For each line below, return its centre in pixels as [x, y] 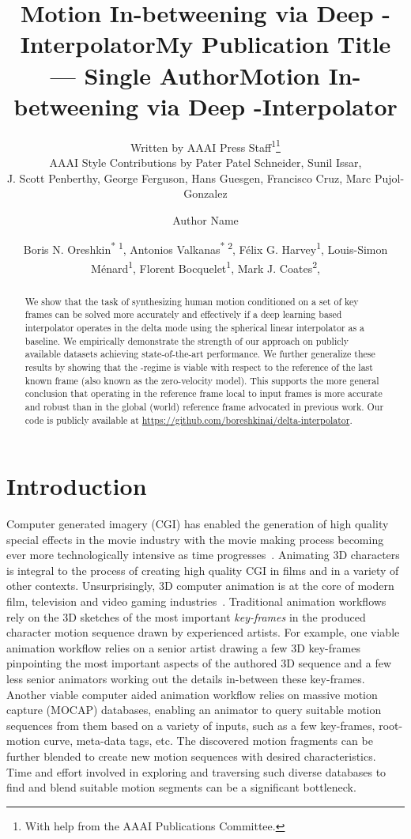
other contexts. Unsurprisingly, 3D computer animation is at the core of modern [200, 586]
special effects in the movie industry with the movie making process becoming [195, 539]
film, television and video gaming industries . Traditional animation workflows [196, 601]
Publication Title [296, 44]
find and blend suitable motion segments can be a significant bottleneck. [181, 787]
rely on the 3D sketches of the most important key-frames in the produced [186, 616]
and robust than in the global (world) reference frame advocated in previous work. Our [204, 406]
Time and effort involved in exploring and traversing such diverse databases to [196, 771]
